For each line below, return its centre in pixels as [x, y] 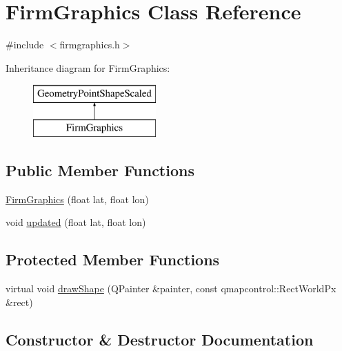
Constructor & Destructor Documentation [160, 339]
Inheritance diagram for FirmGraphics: [88, 67]
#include [25, 45]
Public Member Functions [100, 170]
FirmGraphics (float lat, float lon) [77, 199]
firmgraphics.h [90, 45]
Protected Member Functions [113, 259]
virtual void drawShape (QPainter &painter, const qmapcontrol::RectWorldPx [171, 288]
